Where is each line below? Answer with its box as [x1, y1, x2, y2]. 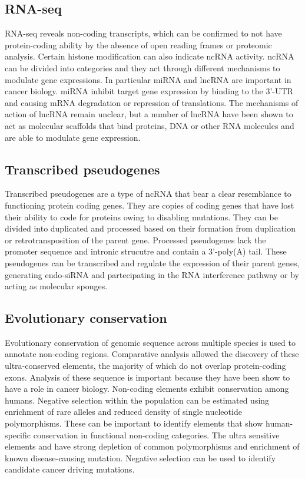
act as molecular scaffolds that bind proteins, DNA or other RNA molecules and [5, 119, 294, 131]
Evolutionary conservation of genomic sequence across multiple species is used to [5, 336, 296, 348]
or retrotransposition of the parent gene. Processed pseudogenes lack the [5, 233, 266, 246]
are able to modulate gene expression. [5, 131, 141, 143]
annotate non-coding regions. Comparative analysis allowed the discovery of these [5, 348, 299, 360]
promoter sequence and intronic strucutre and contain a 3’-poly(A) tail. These [5, 245, 287, 257]
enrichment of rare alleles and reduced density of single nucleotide [5, 405, 242, 418]
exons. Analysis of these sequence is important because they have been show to [5, 371, 290, 383]
